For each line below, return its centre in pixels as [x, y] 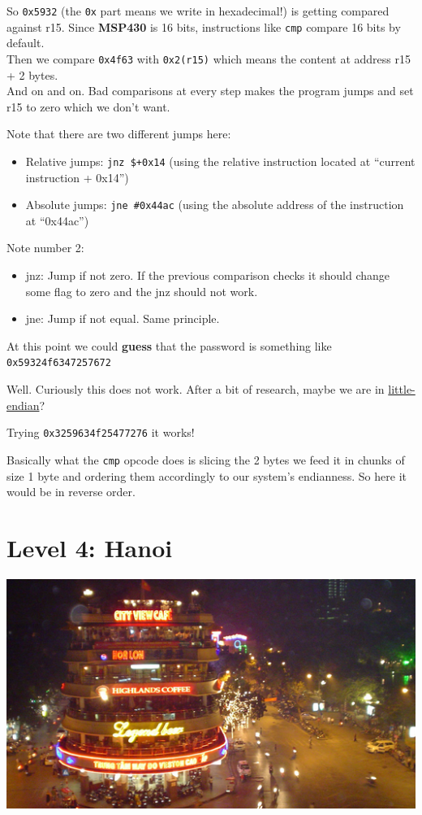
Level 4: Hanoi [90, 547]
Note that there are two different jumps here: [119, 134]
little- [402, 389]
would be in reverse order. [71, 492]
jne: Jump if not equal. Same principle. [123, 318]
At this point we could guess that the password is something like [169, 345]
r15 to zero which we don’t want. [88, 106]
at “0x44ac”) [57, 220]
